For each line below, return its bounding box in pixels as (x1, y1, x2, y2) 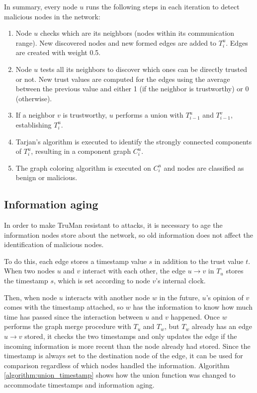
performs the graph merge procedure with (4, 321, 131, 331)
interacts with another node (65, 292, 150, 302)
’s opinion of (206, 292, 244, 302)
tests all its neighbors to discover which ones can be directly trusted (40, 64, 248, 74)
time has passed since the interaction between (4, 311, 143, 322)
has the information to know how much (133, 302, 253, 312)
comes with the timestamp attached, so (4, 302, 124, 312)
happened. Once (171, 311, 220, 322)
